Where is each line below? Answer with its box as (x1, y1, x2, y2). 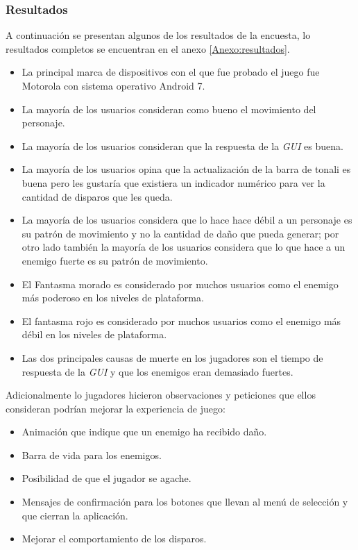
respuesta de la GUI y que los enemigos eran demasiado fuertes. (22, 364, 293, 378)
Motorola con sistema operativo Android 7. (22, 78, 205, 92)
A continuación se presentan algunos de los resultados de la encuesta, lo (6, 28, 311, 42)
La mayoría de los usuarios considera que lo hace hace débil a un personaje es (22, 212, 352, 227)
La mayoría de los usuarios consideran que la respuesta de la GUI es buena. (22, 138, 343, 153)
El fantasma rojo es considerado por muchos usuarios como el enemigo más (22, 313, 341, 328)
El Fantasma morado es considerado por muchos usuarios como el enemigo (22, 276, 339, 291)
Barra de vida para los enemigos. (22, 447, 162, 462)
